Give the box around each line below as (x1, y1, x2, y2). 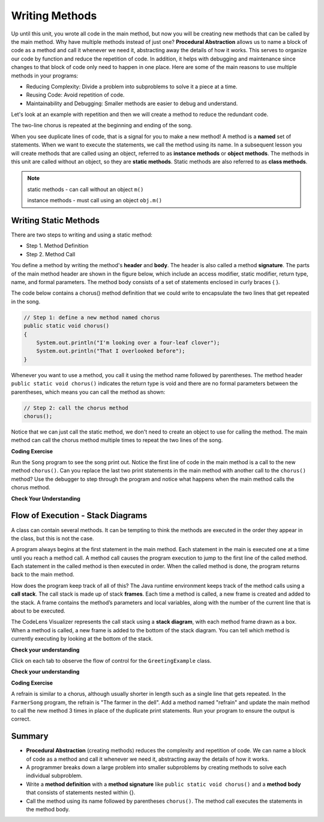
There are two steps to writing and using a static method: (11, 231, 153, 238)
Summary (11, 731, 49, 742)
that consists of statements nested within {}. (26, 789, 136, 796)
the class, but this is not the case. (11, 534, 94, 542)
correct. (11, 715, 31, 723)
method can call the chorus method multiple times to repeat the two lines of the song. (11, 437, 223, 444)
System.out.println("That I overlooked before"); (36, 348, 185, 354)
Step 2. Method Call (26, 250, 76, 258)
